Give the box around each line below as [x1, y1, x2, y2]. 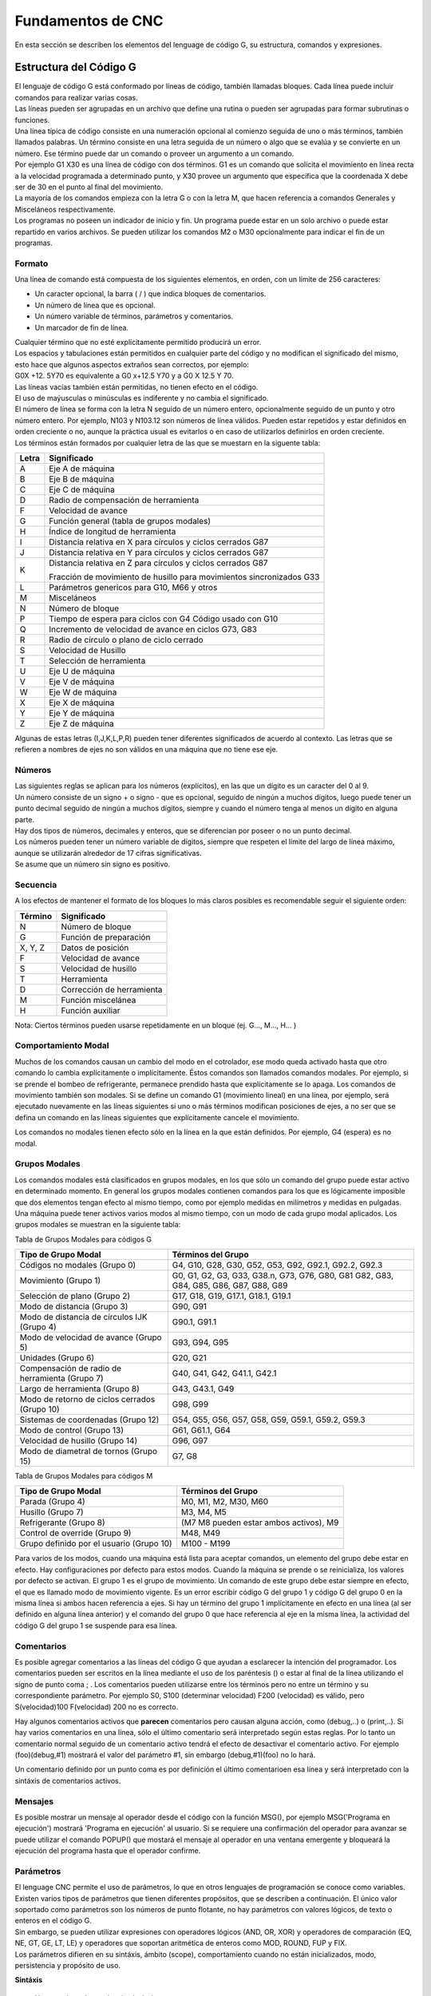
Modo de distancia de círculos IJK [19, 1312, 148, 1323]
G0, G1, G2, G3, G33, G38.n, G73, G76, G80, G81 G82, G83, [172, 1270, 394, 1281]
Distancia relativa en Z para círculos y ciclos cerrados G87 [49, 557, 268, 568]
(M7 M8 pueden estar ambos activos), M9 [180, 1517, 339, 1528]
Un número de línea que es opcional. [34, 300, 156, 310]
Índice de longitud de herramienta [49, 525, 176, 537]
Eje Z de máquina [49, 718, 115, 729]
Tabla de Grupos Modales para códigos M [14, 1471, 153, 1481]
